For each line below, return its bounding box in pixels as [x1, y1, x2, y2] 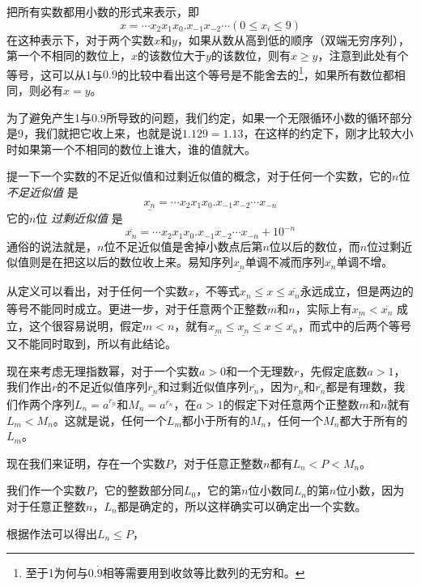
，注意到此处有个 [317, 47, 409, 64]
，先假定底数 [299, 362, 368, 379]
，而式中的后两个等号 [298, 317, 412, 334]
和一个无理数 [226, 362, 295, 379]
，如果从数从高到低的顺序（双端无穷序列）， [176, 31, 410, 48]
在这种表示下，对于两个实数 [6, 31, 154, 48]
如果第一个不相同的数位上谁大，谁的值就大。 [17, 140, 256, 157]
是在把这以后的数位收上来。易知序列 [40, 253, 233, 270]
